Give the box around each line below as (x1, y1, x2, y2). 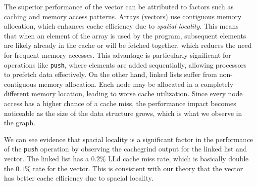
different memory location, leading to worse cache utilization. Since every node (4, 88, 243, 99)
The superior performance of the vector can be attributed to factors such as (4, 1, 234, 11)
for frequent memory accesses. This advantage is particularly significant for (4, 49, 231, 60)
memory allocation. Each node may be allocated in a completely (38, 78, 234, 89)
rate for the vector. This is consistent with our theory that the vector (33, 163, 243, 173)
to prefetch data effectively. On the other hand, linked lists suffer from (4, 69, 217, 79)
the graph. (4, 117, 36, 128)
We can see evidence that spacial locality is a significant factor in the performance (4, 134, 253, 144)
